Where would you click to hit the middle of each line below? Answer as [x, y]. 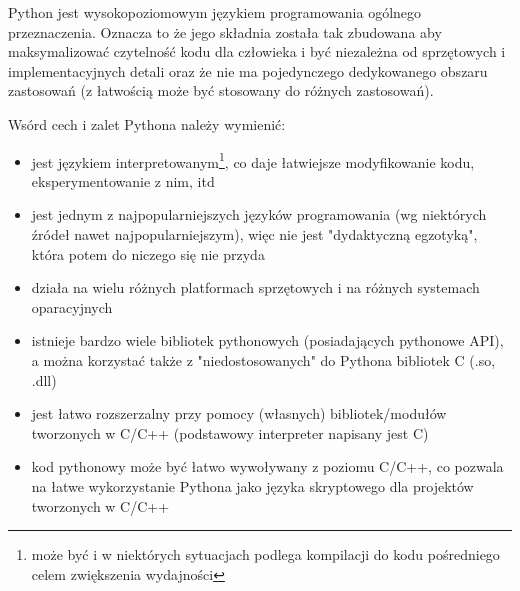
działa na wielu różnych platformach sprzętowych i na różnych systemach [255, 287]
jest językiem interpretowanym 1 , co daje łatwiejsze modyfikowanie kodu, [253, 160]
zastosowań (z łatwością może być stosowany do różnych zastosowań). [221, 90]
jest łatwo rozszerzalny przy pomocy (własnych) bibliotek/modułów [239, 413]
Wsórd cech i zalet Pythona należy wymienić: [147, 123]
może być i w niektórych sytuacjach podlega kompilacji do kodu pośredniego [265, 554]
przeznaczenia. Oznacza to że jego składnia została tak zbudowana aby [225, 31]
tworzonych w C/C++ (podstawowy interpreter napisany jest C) [230, 432]
